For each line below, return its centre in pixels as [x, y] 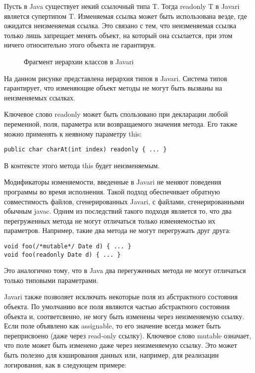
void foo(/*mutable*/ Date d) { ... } [68, 246]
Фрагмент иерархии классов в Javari [79, 61]
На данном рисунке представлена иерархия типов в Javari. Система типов [116, 78]
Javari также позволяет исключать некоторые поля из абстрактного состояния [121, 297]
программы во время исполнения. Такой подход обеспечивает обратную [112, 191]
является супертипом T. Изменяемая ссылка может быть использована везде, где [126, 16]
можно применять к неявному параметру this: [73, 133]
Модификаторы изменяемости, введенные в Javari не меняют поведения [113, 182]
